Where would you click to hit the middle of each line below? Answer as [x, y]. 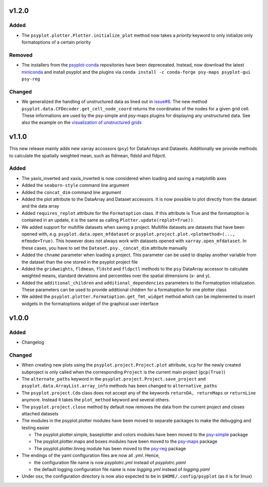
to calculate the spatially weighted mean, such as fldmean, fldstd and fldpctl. [88, 155]
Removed [21, 55]
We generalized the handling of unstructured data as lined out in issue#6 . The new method [114, 101]
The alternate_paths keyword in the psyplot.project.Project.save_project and [114, 379]
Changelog [33, 342]
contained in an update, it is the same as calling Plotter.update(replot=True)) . [108, 220]
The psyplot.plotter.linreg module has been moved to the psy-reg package [110, 448]
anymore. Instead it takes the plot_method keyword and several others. [96, 400]
